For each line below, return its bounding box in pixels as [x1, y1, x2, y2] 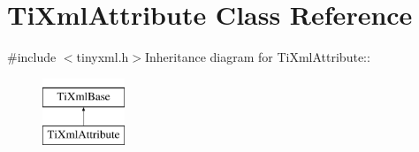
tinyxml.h [76, 48, 129, 66]
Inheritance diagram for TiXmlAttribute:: [144, 48, 370, 66]
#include [7, 48, 57, 66]
